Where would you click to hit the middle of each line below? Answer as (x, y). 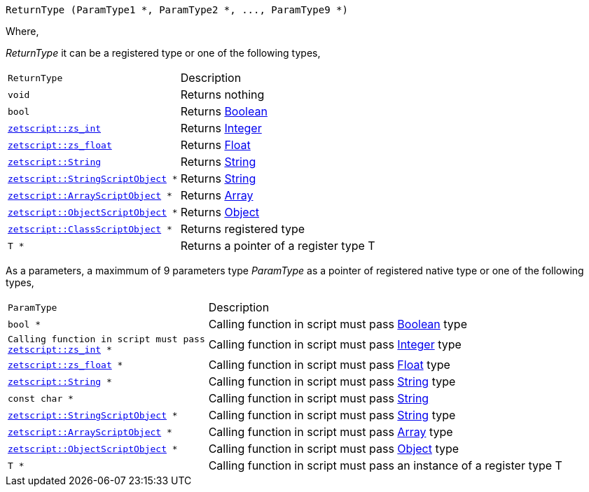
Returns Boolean (224, 111)
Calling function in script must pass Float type (329, 365)
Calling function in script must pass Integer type (335, 344)
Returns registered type (243, 229)
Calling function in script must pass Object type (334, 449)
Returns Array (217, 195)
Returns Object (220, 212)
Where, (22, 31)
